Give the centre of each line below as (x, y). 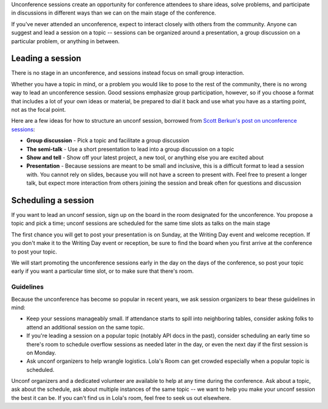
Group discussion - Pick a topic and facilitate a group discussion (108, 140)
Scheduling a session (53, 200)
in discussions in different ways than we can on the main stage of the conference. (114, 13)
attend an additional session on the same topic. (86, 327)
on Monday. (41, 352)
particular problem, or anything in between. (65, 41)
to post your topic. (34, 252)
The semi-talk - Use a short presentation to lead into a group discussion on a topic (130, 149)
